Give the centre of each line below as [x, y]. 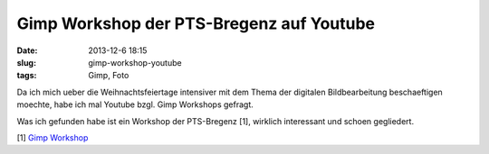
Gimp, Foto [109, 76]
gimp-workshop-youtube [135, 62]
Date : [27, 50]
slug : [26, 62]
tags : [27, 76]
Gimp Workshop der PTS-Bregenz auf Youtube [196, 23]
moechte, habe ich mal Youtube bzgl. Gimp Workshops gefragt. [135, 104]
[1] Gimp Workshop [53, 137]
